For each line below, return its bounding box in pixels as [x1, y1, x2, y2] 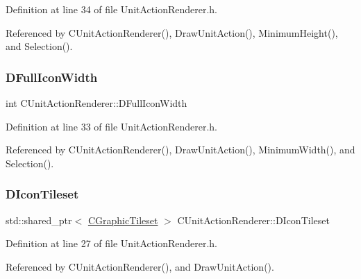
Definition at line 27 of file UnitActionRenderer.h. [6, 236, 218, 251]
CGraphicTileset [87, 212, 158, 227]
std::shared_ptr [6, 212, 72, 227]
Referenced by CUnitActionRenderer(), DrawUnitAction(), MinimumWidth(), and [6, 142, 355, 157]
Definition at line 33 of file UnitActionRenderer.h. [6, 119, 218, 133]
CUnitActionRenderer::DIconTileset [177, 212, 330, 227]
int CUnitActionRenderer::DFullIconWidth [6, 96, 187, 110]
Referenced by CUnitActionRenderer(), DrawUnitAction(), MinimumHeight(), [6, 25, 338, 40]
